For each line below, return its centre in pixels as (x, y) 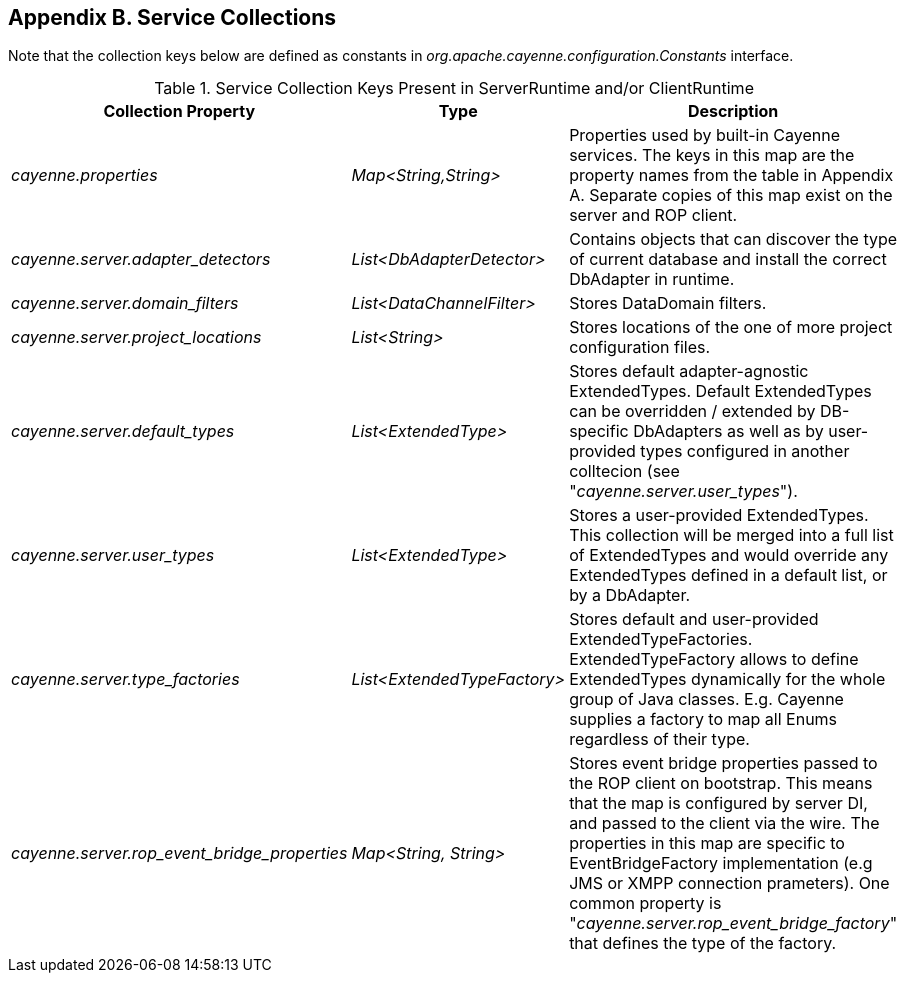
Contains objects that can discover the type (733, 239)
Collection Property (179, 111)
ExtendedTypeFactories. (661, 639)
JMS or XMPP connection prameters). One (729, 883)
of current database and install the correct (728, 259)
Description (733, 111)
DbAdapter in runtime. (652, 279)
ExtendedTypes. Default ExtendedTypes (720, 391)
